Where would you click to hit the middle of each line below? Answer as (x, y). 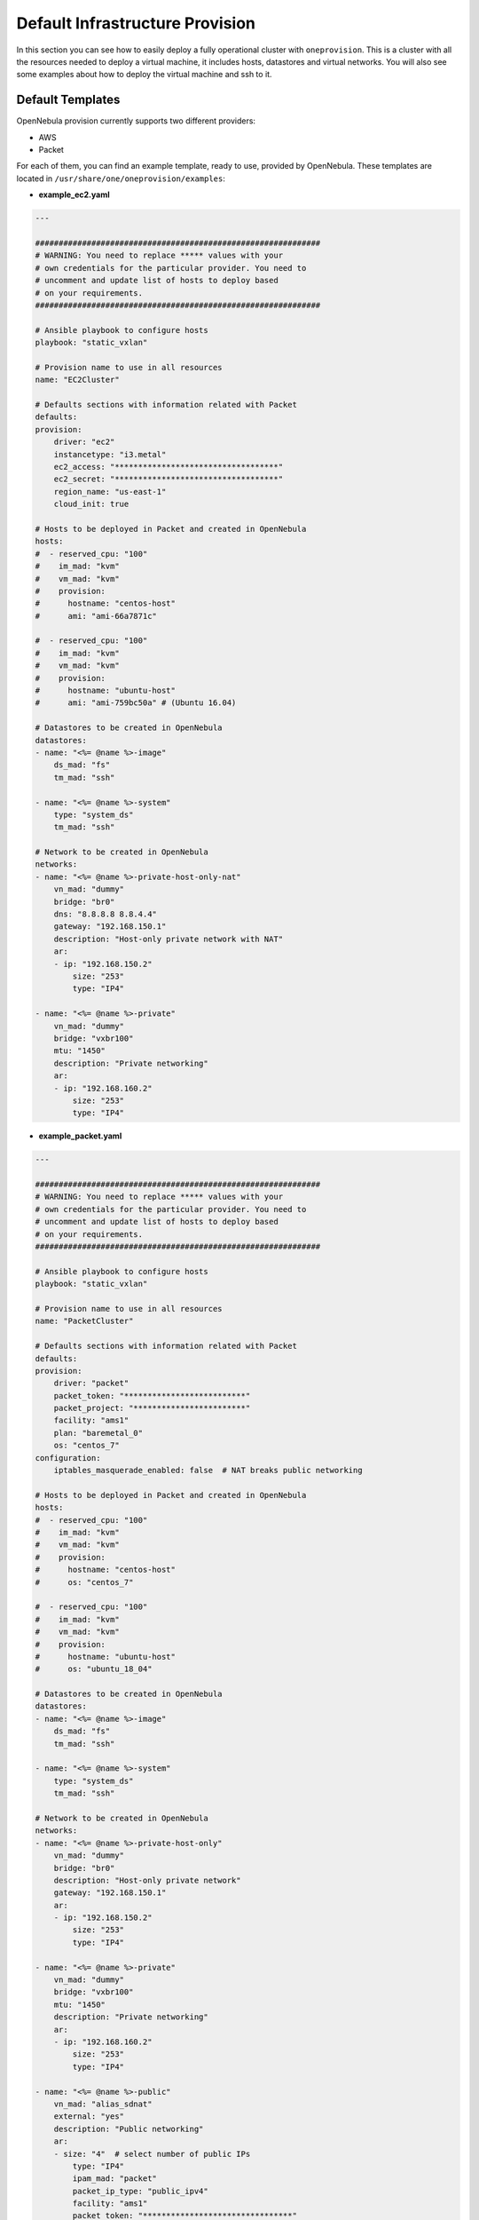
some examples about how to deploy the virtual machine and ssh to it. (144, 75)
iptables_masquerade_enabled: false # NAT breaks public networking (208, 1471)
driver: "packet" (91, 1384)
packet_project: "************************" (152, 1408)
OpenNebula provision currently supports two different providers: (136, 121)
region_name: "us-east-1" (110, 492)
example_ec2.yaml (74, 194)
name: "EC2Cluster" (77, 380)
